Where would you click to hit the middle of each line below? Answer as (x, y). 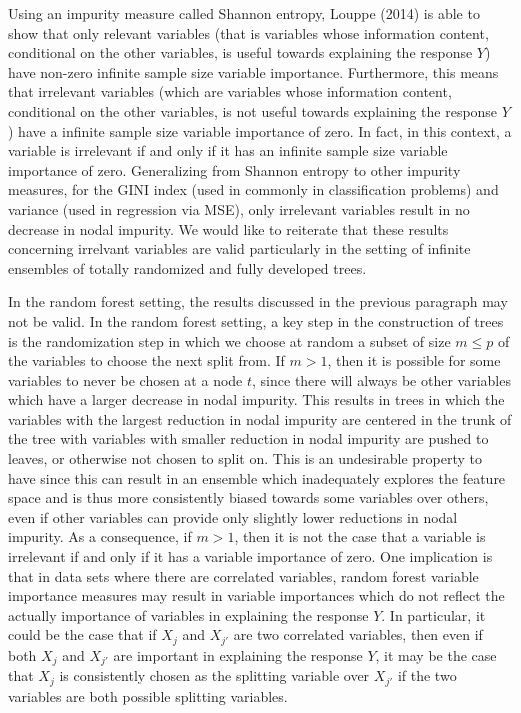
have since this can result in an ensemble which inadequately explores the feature (257, 477)
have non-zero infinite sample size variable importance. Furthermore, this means (253, 71)
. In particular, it (433, 614)
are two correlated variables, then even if (358, 634)
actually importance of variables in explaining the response (188, 614)
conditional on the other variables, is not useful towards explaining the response (253, 110)
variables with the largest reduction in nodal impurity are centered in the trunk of (260, 418)
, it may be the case (436, 654)
